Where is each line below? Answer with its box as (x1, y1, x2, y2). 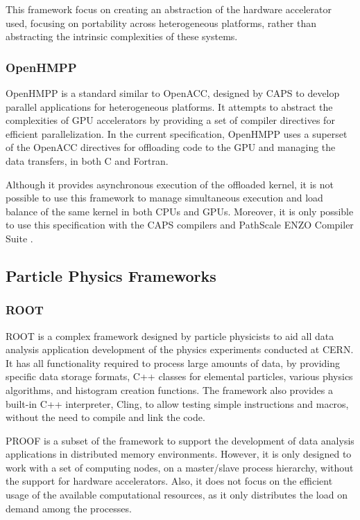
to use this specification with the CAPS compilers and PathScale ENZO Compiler (6, 217, 354, 232)
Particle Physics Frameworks (6, 265, 216, 286)
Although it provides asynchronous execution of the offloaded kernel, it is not (6, 177, 334, 191)
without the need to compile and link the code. (6, 410, 205, 424)
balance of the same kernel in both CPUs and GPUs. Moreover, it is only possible (6, 204, 354, 218)
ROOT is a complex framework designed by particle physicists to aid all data (6, 328, 334, 343)
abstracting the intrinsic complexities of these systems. (6, 29, 238, 44)
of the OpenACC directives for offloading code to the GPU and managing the (6, 140, 336, 154)
